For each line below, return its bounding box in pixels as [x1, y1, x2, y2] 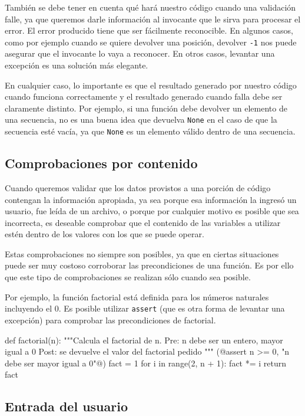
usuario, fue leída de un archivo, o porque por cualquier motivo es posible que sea [5, 205, 299, 217]
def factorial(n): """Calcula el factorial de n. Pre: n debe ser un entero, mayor [5, 333, 283, 346]
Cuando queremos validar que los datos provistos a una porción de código [5, 181, 271, 194]
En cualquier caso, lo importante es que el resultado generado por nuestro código [5, 78, 297, 91]
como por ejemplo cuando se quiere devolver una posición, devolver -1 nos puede [5, 35, 297, 48]
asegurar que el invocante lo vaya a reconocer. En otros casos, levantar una [5, 47, 275, 60]
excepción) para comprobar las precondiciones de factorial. [5, 313, 216, 326]
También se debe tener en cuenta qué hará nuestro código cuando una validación [5, 1, 296, 13]
